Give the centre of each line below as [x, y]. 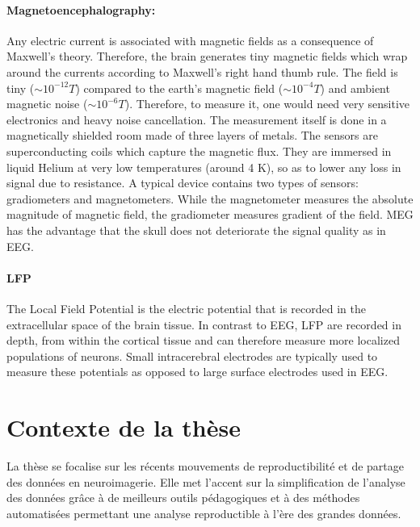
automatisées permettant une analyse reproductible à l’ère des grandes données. [204, 513]
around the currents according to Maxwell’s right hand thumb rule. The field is [202, 71]
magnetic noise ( [47, 104]
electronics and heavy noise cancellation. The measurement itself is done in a [197, 119]
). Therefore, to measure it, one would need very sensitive [267, 104]
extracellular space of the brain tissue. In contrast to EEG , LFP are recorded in [204, 324]
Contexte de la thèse [124, 427]
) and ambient [355, 88]
